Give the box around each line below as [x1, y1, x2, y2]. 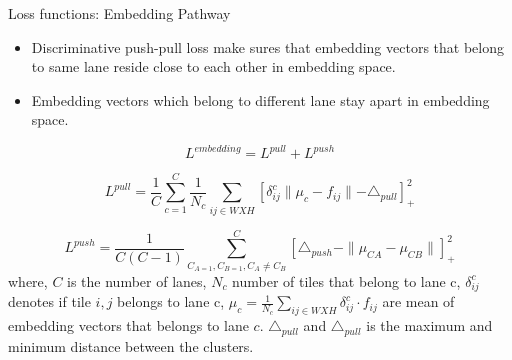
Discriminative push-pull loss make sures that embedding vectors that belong [31, 36, 504, 57]
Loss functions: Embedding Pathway [8, 3, 231, 23]
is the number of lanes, [67, 270, 207, 291]
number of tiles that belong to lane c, [232, 270, 461, 291]
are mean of [382, 291, 455, 312]
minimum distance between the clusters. [8, 335, 254, 356]
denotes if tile [8, 291, 91, 312]
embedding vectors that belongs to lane [8, 315, 249, 336]
